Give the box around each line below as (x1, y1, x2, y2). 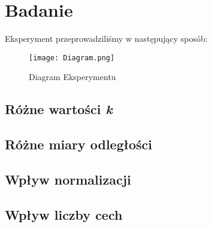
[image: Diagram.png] (29, 53, 115, 62)
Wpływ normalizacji (5, 170, 131, 188)
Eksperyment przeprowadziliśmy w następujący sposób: (5, 32, 208, 45)
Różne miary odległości (5, 135, 152, 154)
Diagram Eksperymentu (29, 70, 116, 83)
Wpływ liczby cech (5, 205, 123, 223)
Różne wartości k (5, 100, 113, 118)
